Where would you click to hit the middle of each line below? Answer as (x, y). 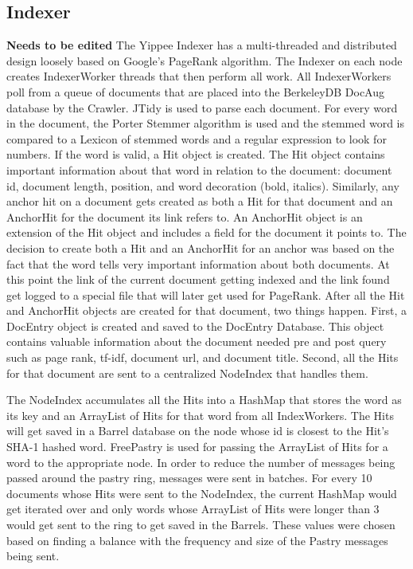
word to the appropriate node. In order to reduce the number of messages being (201, 462)
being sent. (33, 556)
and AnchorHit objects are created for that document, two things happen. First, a (207, 310)
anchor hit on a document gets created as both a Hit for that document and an (200, 201)
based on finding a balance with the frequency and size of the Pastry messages (197, 540)
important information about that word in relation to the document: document (199, 169)
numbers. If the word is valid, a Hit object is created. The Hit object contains (196, 154)
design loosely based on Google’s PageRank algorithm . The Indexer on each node (205, 60)
